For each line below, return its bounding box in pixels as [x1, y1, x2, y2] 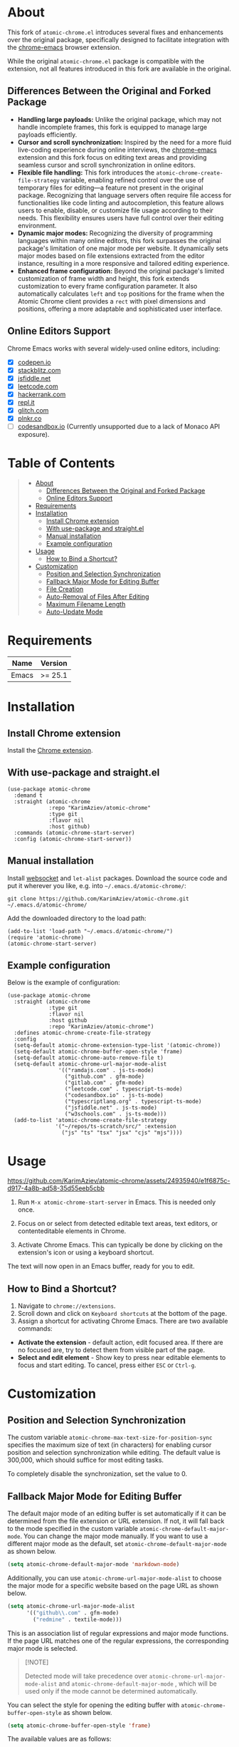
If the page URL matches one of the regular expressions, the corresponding [7, 1637, 229, 1645]
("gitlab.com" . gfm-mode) [64, 1079, 144, 1087]
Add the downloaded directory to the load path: [7, 914, 147, 922]
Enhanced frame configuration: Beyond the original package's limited [17, 267, 225, 275]
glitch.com [17, 406, 49, 414]
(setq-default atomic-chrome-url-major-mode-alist [14, 1061, 167, 1068]
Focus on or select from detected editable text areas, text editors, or [17, 1220, 218, 1228]
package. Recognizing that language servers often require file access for [17, 190, 232, 200]
